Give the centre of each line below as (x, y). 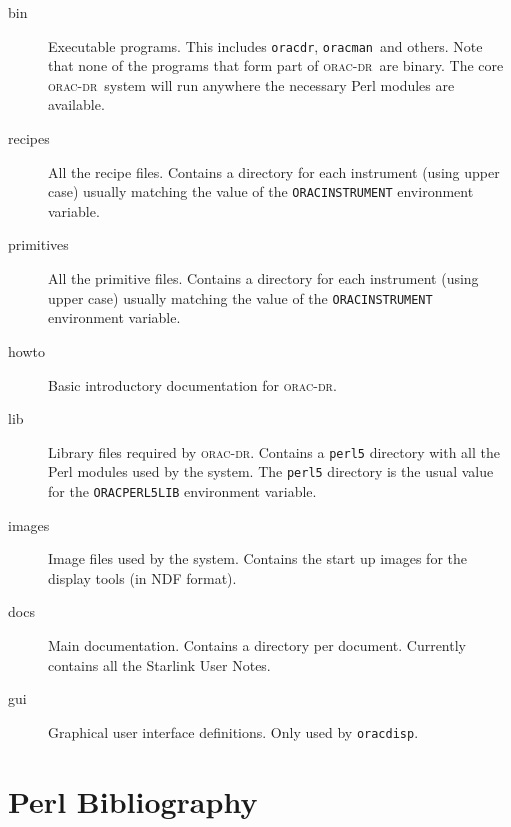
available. (76, 104)
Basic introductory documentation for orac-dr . (192, 384)
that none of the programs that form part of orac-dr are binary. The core (276, 65)
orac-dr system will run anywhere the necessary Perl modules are (251, 84)
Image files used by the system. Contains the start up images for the (258, 558)
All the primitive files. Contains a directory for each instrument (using (263, 278)
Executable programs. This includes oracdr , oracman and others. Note (265, 45)
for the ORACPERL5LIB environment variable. (182, 491)
